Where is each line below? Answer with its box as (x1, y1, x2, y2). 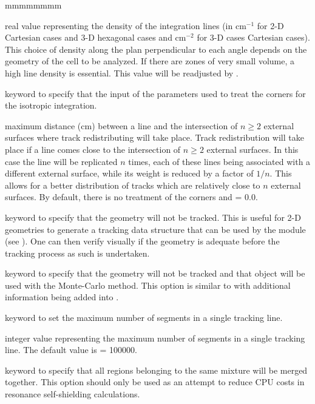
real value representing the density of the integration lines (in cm (5, 19, 246, 32)
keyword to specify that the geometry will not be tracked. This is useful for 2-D (5, 210, 301, 223)
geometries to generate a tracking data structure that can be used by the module (5, 223, 306, 235)
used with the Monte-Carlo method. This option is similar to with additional (5, 278, 291, 291)
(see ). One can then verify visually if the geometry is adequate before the (5, 235, 280, 247)
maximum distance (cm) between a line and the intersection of (5, 119, 238, 132)
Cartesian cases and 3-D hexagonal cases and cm (5, 31, 186, 44)
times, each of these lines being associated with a (128, 155, 311, 167)
